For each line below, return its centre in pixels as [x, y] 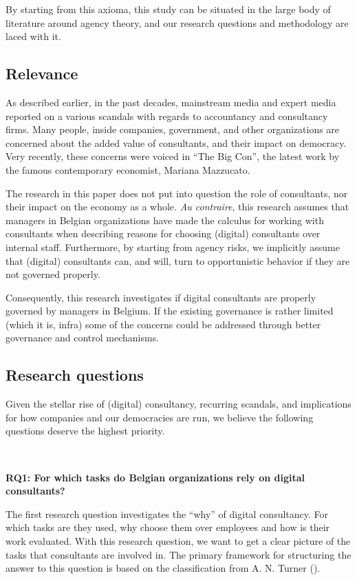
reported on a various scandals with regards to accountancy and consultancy [167, 116]
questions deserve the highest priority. [85, 431]
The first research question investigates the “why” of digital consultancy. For [167, 513]
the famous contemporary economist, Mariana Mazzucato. [128, 169]
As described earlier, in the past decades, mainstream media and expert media [171, 102]
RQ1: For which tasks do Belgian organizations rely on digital [155, 477]
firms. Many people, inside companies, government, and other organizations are [173, 129]
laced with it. [33, 36]
